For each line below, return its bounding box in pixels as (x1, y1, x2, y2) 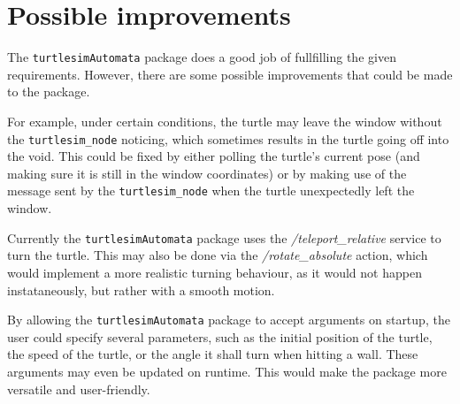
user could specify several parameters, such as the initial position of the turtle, (7, 327, 433, 346)
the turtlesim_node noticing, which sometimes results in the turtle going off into (7, 129, 449, 148)
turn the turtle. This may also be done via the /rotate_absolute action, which (7, 246, 428, 264)
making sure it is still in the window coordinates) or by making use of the (7, 164, 407, 182)
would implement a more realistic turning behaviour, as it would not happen (7, 263, 422, 281)
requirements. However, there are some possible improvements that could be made (7, 65, 453, 83)
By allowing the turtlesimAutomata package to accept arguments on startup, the (7, 310, 450, 329)
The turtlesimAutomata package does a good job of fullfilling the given (7, 48, 396, 66)
